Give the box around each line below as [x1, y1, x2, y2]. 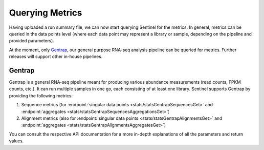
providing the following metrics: [9, 93, 73, 98]
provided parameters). [9, 38, 54, 44]
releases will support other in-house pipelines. [9, 54, 103, 59]
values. [9, 138, 24, 144]
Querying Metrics [9, 7, 83, 18]
